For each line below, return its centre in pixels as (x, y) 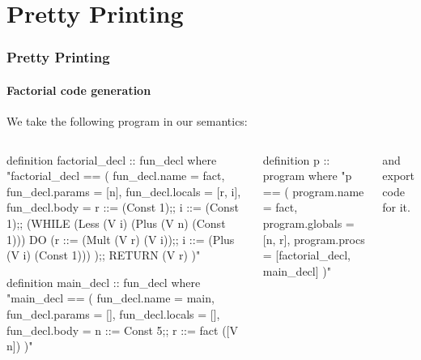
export (398, 176)
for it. (396, 207)
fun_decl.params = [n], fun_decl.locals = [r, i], (124, 191)
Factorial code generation (79, 90)
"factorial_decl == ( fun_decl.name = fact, (116, 176)
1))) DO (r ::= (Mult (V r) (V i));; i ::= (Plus (121, 239)
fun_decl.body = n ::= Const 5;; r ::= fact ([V (122, 330)
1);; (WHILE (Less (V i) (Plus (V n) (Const (116, 223)
